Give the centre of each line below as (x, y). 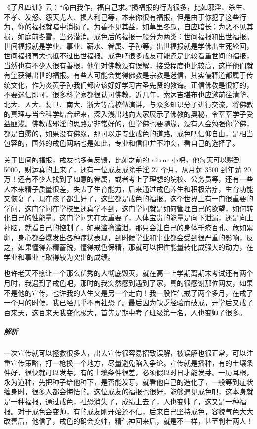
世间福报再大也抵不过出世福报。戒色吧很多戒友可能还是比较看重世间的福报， (128, 55)
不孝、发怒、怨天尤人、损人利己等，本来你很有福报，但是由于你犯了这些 (122, 17)
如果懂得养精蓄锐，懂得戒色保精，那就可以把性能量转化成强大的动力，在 (135, 247)
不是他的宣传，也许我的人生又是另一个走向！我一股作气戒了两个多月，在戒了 (128, 293)
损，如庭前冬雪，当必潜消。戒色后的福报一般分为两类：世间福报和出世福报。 (128, 36)
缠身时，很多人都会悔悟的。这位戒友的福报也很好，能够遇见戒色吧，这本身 (125, 392)
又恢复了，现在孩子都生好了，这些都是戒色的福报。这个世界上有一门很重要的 (128, 198)
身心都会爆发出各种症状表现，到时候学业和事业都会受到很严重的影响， (132, 237)
